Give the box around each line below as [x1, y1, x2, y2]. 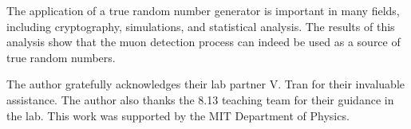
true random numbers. [6, 49, 116, 65]
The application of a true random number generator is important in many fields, [6, 2, 400, 18]
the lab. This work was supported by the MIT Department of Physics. [6, 107, 350, 123]
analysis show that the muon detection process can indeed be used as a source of [6, 33, 401, 50]
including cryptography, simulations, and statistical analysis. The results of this [6, 18, 395, 34]
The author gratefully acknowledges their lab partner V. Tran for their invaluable [6, 76, 405, 92]
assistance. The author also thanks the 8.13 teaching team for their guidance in [6, 91, 394, 107]
